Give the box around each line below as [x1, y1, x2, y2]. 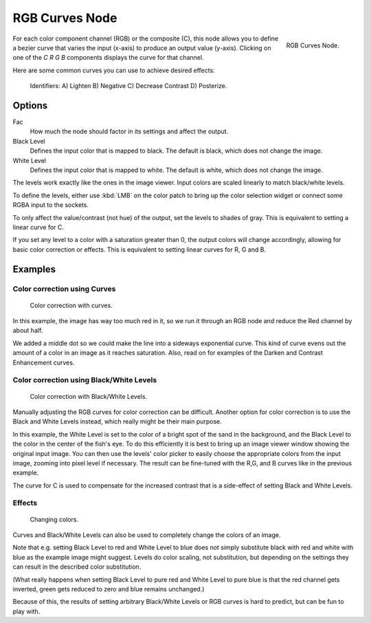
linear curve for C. [12, 223, 65, 231]
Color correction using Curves [12, 284, 116, 294]
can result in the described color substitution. [12, 562, 142, 571]
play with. [12, 607, 41, 615]
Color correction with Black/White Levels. [30, 392, 148, 400]
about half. [12, 327, 43, 335]
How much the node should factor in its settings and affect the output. [30, 127, 229, 135]
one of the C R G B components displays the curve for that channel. [12, 54, 204, 62]
